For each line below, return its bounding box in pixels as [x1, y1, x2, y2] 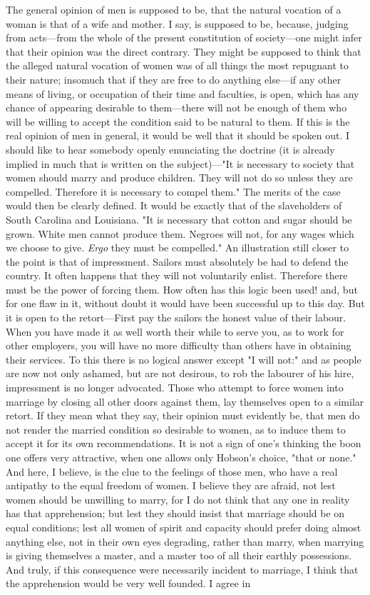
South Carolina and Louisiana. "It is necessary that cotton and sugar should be [6, 211, 352, 226]
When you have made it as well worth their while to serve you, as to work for [6, 324, 344, 339]
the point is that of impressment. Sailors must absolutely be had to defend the [6, 254, 349, 269]
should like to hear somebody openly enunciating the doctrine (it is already [6, 141, 335, 156]
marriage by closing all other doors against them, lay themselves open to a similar [6, 394, 364, 409]
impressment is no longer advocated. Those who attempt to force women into [6, 380, 344, 395]
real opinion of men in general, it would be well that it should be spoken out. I [6, 128, 350, 143]
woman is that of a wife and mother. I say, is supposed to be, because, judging [6, 16, 349, 31]
